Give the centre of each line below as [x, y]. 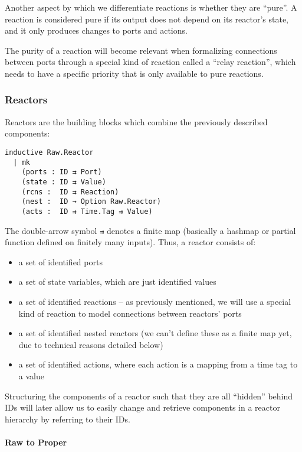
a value [31, 375]
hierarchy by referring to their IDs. [68, 419]
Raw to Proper [36, 442]
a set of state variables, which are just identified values [117, 282]
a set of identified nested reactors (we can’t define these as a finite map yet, [155, 333]
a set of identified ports [60, 261]
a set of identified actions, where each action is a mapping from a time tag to [158, 364]
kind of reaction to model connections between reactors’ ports [130, 313]
